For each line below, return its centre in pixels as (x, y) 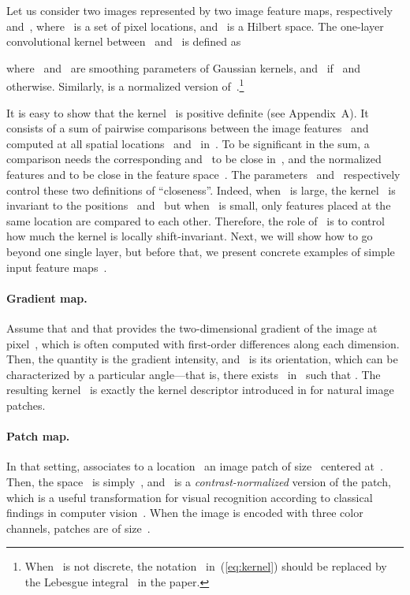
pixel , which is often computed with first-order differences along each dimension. (203, 343)
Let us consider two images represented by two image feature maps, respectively (199, 10)
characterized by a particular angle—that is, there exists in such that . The (194, 374)
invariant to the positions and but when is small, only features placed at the (199, 205)
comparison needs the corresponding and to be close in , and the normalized (194, 159)
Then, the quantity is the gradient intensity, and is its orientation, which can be (202, 359)
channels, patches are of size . (78, 528)
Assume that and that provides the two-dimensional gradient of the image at (192, 327)
